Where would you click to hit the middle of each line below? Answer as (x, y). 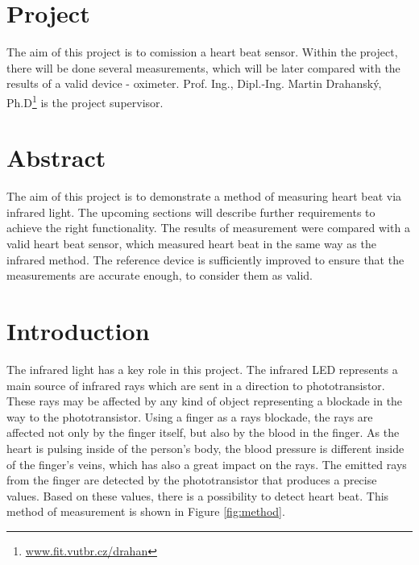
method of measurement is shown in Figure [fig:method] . (146, 511)
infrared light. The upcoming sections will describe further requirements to (191, 212)
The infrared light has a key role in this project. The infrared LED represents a (202, 369)
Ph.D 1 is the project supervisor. (85, 101)
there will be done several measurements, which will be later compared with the (203, 67)
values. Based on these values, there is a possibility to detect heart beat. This (198, 495)
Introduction (78, 331)
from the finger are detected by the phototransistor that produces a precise (192, 480)
